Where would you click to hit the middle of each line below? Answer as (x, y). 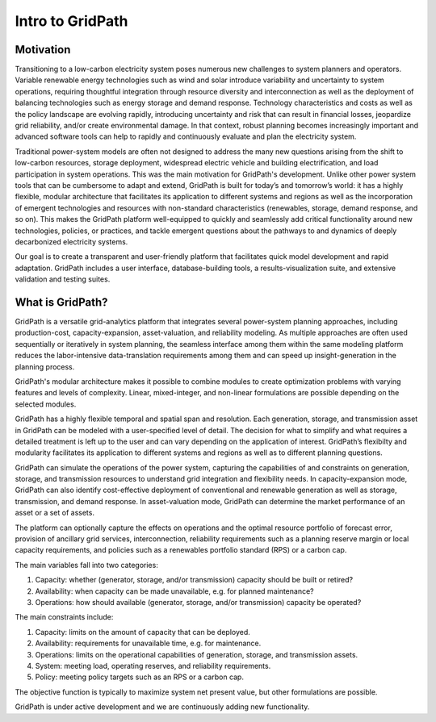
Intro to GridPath (71, 21)
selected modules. (46, 404)
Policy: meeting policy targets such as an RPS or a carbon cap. (139, 677)
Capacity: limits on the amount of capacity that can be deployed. (143, 632)
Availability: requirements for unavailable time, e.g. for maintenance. (148, 643)
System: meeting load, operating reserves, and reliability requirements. (153, 666)
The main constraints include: (64, 617)
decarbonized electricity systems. (71, 241)
